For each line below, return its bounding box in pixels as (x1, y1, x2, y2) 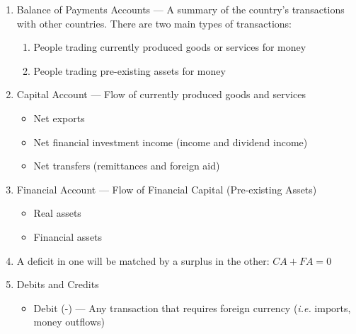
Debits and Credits (16, 277, 99, 292)
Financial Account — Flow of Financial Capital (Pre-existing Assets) (16, 181, 317, 196)
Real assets (33, 205, 81, 220)
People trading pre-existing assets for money (33, 63, 226, 78)
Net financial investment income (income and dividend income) (33, 134, 308, 149)
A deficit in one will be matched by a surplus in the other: (16, 253, 270, 268)
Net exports (33, 110, 85, 125)
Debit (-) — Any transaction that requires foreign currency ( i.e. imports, (33, 300, 351, 315)
